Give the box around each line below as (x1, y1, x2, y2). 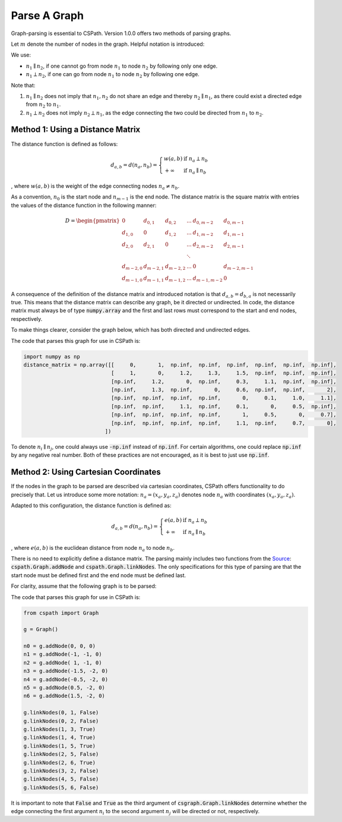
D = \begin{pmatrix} (65, 218, 120, 224)
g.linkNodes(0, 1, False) (23, 709, 99, 716)
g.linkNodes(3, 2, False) (23, 767, 99, 774)
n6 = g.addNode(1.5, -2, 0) (23, 692, 105, 700)
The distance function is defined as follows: (11, 140, 118, 147)
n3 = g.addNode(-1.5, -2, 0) (23, 667, 109, 675)
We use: (11, 51, 31, 59)
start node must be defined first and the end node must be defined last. (11, 571, 186, 579)
